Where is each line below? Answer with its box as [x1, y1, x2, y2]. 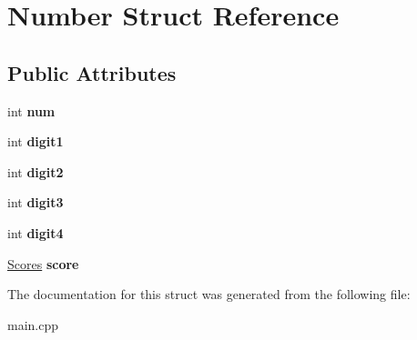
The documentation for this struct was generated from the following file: [7, 285, 411, 304]
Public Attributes [7, 58, 177, 86]
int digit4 [7, 223, 64, 242]
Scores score [7, 254, 79, 273]
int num [7, 101, 56, 120]
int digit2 [7, 162, 64, 181]
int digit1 [7, 132, 64, 151]
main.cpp [7, 315, 59, 334]
